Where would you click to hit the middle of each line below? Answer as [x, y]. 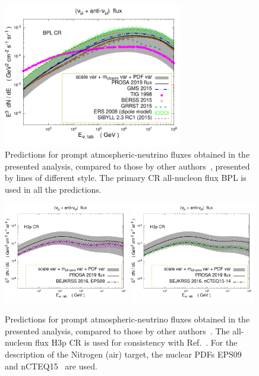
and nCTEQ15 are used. [51, 366]
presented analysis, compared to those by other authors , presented [127, 166]
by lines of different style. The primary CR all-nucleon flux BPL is [126, 178]
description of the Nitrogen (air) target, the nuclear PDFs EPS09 [123, 354]
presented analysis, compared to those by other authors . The [117, 330]
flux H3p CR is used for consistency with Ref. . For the [136, 342]
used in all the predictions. [53, 189]
